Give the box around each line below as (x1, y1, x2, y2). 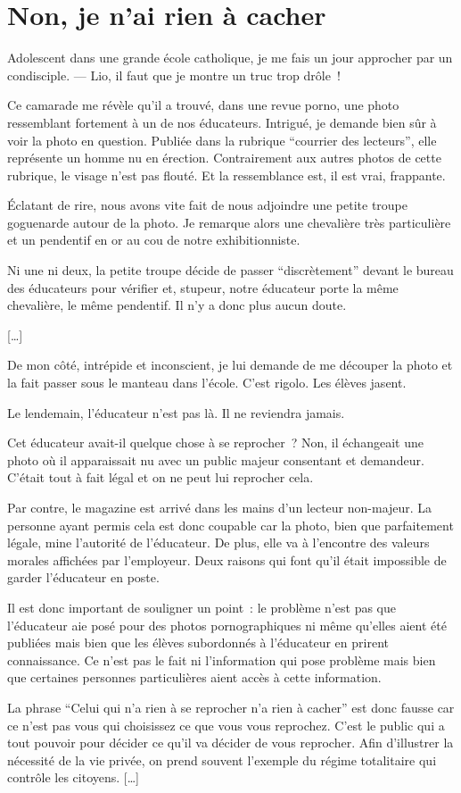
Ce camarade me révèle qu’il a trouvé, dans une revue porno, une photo (7, 96, 399, 114)
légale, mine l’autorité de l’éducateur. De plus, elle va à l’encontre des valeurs (7, 533, 430, 552)
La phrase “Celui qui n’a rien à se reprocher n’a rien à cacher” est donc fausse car (7, 697, 455, 716)
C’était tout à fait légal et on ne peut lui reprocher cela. (7, 468, 314, 487)
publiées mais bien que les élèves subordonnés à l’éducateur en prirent (7, 633, 389, 652)
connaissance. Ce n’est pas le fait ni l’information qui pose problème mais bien (7, 650, 436, 669)
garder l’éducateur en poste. (7, 568, 160, 587)
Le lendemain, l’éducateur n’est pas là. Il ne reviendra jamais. (7, 403, 345, 422)
